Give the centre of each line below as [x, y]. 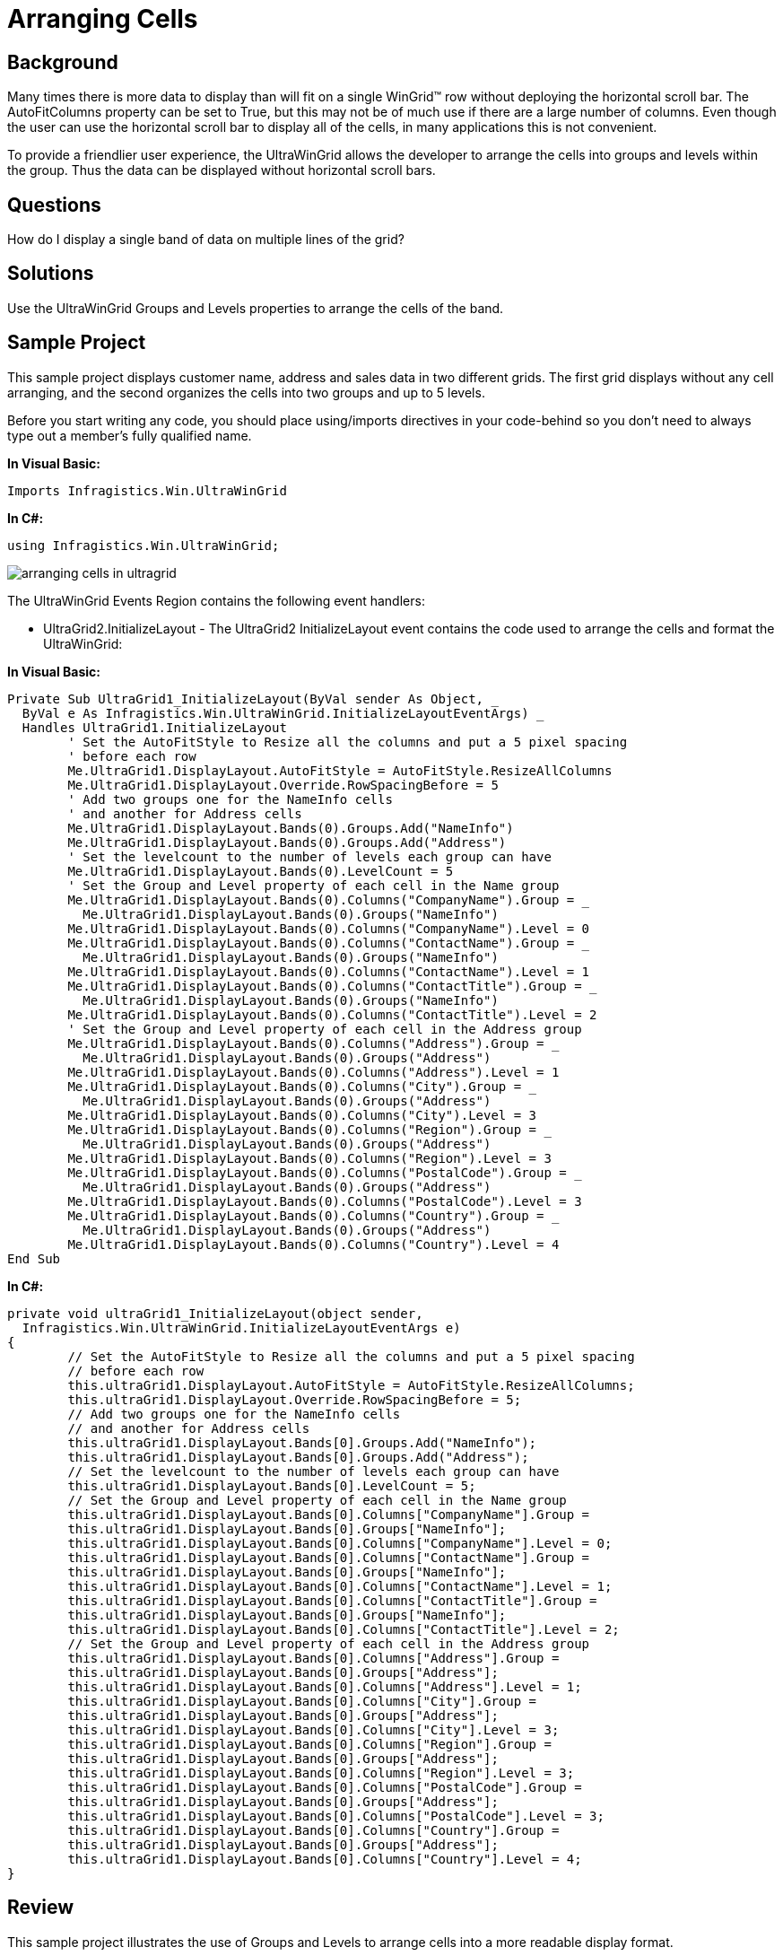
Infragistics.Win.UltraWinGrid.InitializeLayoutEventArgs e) [241, 1327]
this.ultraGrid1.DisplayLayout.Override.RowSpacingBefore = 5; [295, 1399]
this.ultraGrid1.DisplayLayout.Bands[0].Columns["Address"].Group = [313, 1658]
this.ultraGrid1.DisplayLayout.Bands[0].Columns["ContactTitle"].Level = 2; [344, 1629]
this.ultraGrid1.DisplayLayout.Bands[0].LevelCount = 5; [272, 1485]
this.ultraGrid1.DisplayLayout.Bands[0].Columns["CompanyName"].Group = [329, 1514]
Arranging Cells [103, 19]
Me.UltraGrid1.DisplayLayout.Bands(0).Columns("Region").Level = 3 [309, 1158]
